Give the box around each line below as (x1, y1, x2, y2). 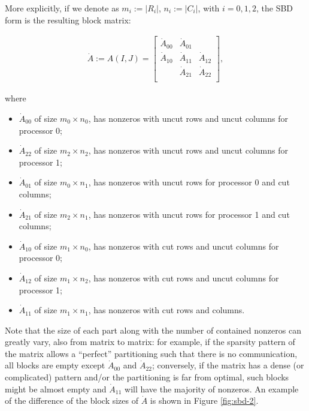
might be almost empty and (5, 382, 107, 395)
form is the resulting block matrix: (5, 13, 131, 26)
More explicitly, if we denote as (5, 2, 119, 14)
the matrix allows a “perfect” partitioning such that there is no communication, (5, 347, 298, 359)
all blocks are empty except (5, 359, 105, 371)
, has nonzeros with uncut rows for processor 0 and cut (88, 176, 290, 188)
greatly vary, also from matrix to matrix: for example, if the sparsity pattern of (5, 335, 295, 348)
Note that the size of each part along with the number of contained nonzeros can (5, 323, 301, 336)
